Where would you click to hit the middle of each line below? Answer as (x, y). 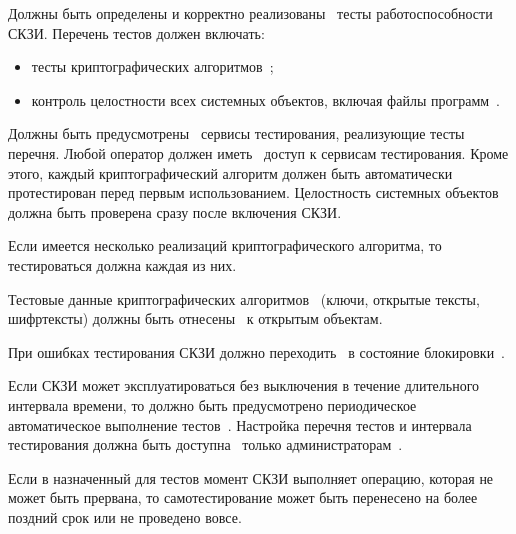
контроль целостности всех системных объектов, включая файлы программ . (266, 99)
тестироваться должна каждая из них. (122, 264)
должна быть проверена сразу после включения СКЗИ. (175, 211)
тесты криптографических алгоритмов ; (152, 66)
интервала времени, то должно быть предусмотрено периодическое (212, 404)
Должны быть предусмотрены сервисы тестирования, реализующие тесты (236, 133)
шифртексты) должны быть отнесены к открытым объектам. (195, 318)
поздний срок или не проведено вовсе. (125, 516)
